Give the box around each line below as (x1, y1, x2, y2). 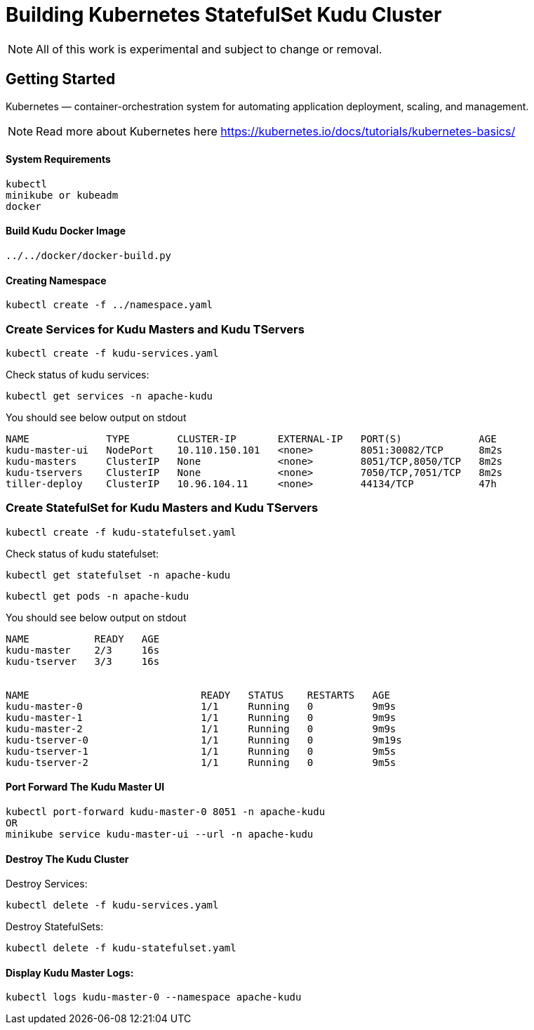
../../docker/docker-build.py (6, 250, 172, 262)
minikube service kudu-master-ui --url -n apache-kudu (6, 828, 314, 840)
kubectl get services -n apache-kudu (6, 390, 213, 402)
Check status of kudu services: (6, 369, 149, 381)
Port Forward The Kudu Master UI (6, 781, 165, 793)
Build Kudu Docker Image (6, 225, 126, 237)
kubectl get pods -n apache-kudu (6, 590, 189, 602)
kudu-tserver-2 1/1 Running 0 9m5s (6, 756, 396, 768)
